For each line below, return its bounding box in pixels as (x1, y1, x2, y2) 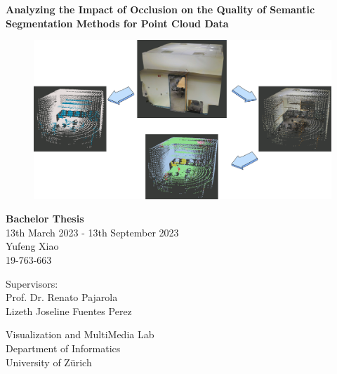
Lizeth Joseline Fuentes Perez (6, 303, 132, 318)
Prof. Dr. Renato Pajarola (6, 290, 118, 305)
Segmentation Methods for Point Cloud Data (6, 15, 229, 30)
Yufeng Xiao (6, 239, 59, 253)
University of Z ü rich (6, 354, 92, 369)
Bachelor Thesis (6, 211, 84, 226)
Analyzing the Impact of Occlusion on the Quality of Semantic (6, 2, 315, 16)
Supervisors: (6, 276, 58, 290)
